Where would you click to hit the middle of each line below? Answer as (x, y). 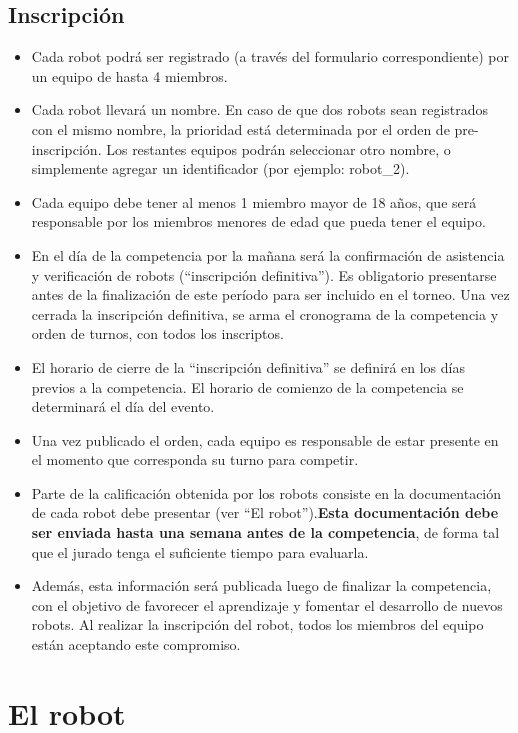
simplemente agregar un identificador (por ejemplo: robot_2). (220, 168)
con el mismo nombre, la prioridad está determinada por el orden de (240, 128)
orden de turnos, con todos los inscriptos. (157, 333)
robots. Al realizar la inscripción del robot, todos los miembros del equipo (257, 624)
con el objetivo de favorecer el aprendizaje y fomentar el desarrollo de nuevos (267, 604)
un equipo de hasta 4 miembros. (129, 75)
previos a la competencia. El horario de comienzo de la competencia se (247, 386)
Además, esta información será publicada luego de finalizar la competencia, (261, 585)
